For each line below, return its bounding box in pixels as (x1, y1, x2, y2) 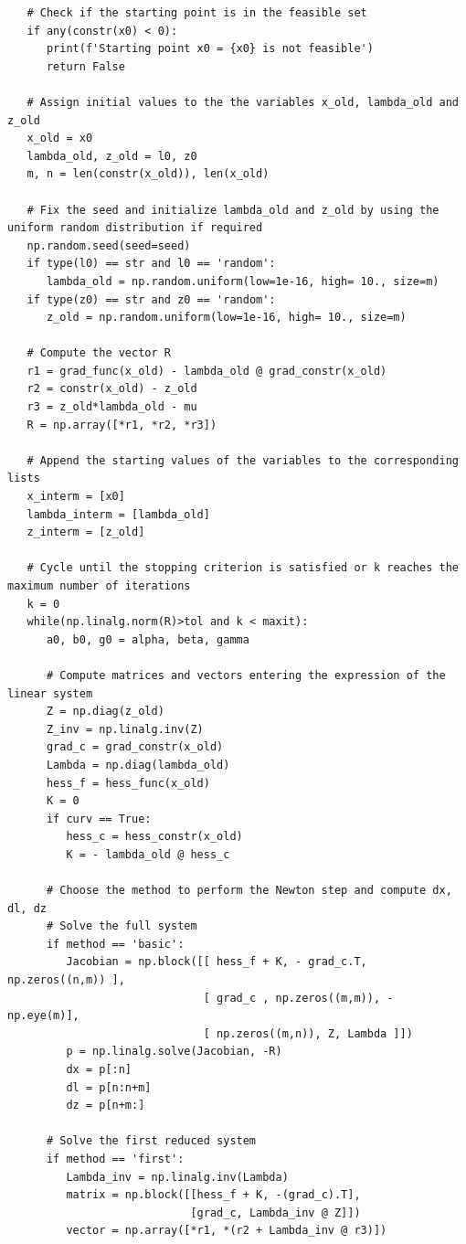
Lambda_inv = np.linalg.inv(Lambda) (66, 1170, 289, 1184)
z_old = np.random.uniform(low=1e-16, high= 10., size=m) (46, 311, 407, 324)
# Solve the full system (46, 920, 197, 933)
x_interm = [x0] (26, 490, 125, 504)
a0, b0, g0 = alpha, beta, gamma (46, 633, 249, 646)
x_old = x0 (26, 132, 93, 145)
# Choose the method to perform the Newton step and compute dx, (46, 884, 452, 898)
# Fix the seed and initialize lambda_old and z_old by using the (26, 203, 440, 217)
